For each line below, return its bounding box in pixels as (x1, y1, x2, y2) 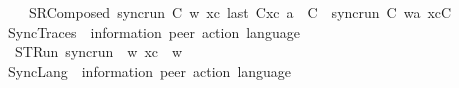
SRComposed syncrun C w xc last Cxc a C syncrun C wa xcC (28, 2, 452, 22)
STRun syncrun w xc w (14, 41, 183, 62)
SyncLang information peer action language (7, 60, 292, 81)
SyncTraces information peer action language (7, 21, 300, 42)
